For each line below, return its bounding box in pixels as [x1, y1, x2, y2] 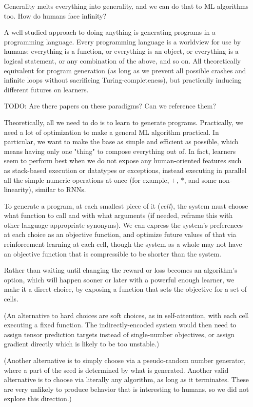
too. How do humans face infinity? [4, 10, 107, 21]
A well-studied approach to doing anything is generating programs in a [4, 27, 216, 37]
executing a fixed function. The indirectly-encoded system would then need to [4, 320, 236, 330]
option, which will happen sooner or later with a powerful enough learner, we [4, 274, 234, 284]
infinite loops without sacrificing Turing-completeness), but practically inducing [4, 75, 241, 85]
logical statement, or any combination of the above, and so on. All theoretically [4, 55, 241, 65]
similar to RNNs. [35, 184, 86, 194]
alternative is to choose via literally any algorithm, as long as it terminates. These [4, 374, 249, 385]
